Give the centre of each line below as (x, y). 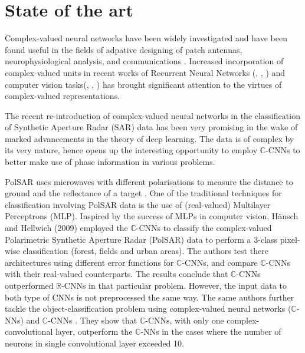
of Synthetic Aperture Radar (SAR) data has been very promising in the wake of (151, 127)
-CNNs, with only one (185, 320)
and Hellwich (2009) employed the (66, 228)
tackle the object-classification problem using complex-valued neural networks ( (148, 309)
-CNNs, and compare (220, 262)
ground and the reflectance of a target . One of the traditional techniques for (143, 193)
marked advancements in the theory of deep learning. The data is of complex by (150, 138)
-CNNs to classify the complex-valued (204, 228)
